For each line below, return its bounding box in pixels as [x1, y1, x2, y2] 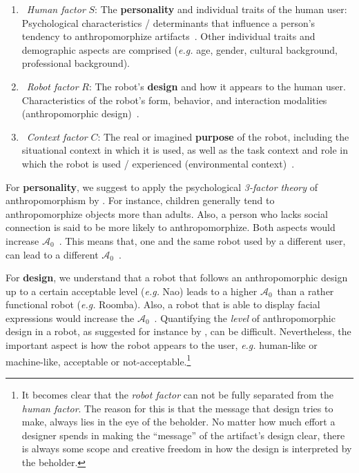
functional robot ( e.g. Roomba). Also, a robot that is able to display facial [6, 297, 320, 312]
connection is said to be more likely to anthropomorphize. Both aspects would [6, 220, 336, 234]
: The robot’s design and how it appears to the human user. [88, 79, 346, 93]
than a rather [277, 283, 334, 298]
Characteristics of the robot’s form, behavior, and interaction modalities [21, 92, 327, 107]
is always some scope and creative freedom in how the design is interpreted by [21, 441, 352, 456]
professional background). [21, 56, 130, 70]
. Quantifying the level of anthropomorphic [154, 310, 336, 325]
